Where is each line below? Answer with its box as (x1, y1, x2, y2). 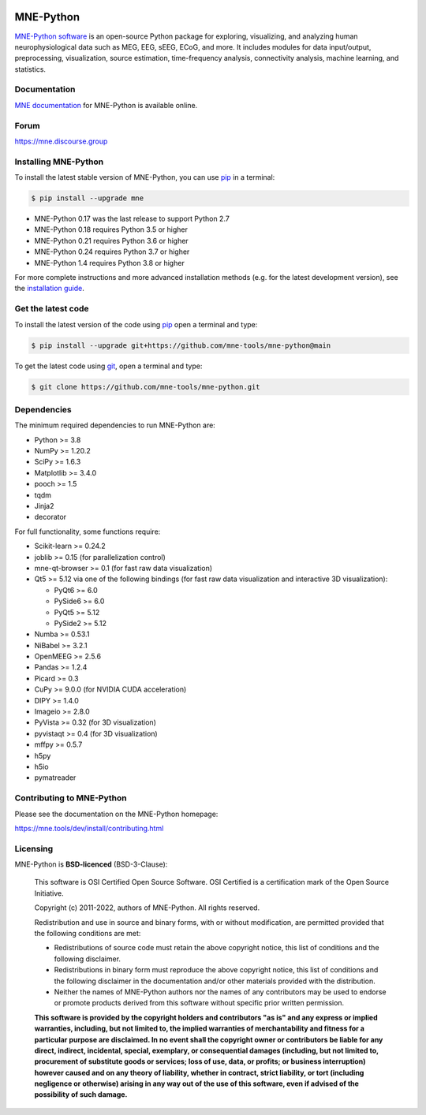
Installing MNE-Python (14, 156, 104, 167)
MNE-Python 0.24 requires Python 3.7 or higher (34, 247, 190, 256)
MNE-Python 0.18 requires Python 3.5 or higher (34, 225, 189, 234)
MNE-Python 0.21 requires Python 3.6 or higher (34, 236, 189, 245)
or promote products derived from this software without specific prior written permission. (54, 998, 345, 1008)
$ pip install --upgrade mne (31, 194, 144, 203)
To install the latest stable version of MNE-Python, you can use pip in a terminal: (14, 173, 275, 182)
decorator (34, 513, 67, 522)
